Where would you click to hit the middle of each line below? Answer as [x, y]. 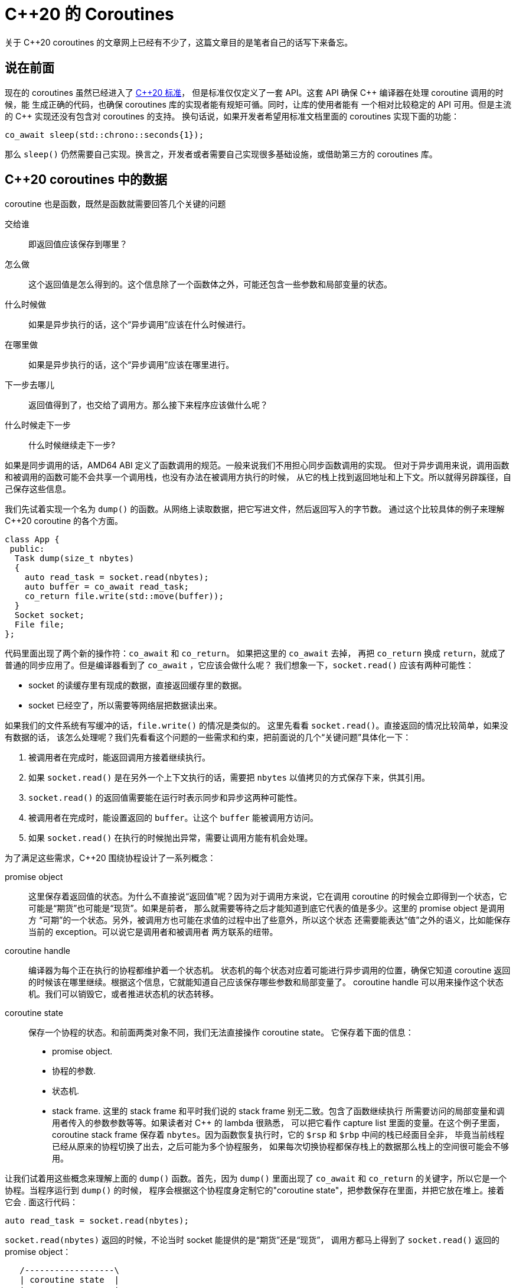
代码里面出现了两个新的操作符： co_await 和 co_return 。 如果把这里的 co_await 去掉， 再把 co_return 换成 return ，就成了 [255, 653]
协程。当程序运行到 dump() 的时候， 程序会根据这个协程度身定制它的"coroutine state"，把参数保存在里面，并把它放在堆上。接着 [255, 1190]
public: [27, 549]
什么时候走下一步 [38, 425]
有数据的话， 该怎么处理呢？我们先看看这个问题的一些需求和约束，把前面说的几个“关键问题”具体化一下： [208, 737]
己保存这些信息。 [38, 489]
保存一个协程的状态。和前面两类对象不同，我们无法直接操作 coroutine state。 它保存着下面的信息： [221, 1033]
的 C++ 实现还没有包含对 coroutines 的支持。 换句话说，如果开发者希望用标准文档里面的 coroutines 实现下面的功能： [232, 116]
